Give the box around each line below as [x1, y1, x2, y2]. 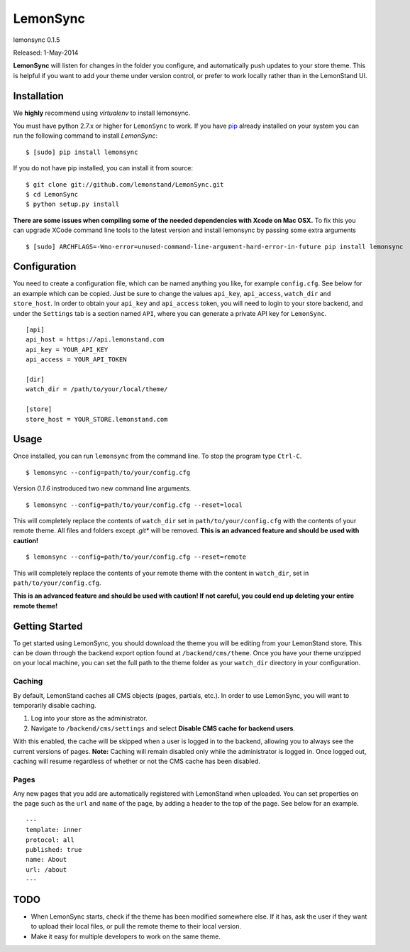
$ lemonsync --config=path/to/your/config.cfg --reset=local [26, 500, 243, 509]
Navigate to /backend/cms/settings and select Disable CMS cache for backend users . [31, 724, 296, 733]
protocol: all [26, 836, 74, 844]
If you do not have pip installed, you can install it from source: [13, 164, 194, 173]
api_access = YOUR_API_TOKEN [26, 356, 127, 363]
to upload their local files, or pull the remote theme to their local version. [31, 922, 242, 931]
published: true [26, 846, 82, 853]
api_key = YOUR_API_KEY [26, 345, 109, 354]
